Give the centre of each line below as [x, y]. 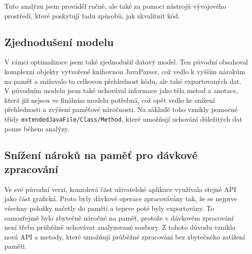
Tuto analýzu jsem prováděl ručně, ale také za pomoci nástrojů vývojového [115, 6]
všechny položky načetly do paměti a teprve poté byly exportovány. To [109, 208]
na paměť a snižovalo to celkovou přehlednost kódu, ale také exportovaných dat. [123, 81]
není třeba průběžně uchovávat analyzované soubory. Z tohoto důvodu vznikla [120, 227]
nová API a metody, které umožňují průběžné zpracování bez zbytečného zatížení [125, 236]
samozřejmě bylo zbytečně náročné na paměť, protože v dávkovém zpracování [119, 217]
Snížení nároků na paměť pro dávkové [101, 154]
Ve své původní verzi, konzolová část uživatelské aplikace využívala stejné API [120, 189]
